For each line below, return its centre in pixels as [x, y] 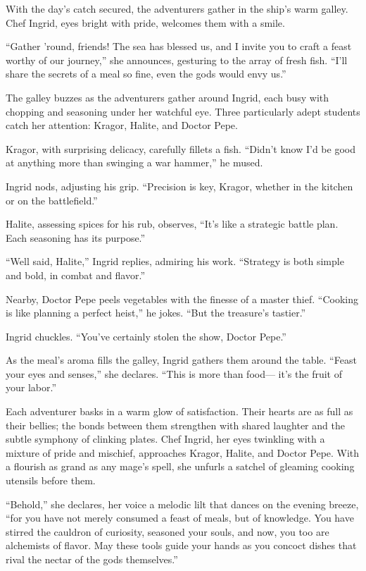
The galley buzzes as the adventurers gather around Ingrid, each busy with [168, 97]
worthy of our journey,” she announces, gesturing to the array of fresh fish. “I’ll [177, 60]
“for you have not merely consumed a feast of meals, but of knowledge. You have [180, 518]
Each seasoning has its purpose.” [76, 237]
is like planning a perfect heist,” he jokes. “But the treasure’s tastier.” [156, 313]
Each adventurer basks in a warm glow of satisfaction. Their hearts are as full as [179, 411]
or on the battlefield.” [52, 200]
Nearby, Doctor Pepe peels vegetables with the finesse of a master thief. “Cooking [182, 299]
